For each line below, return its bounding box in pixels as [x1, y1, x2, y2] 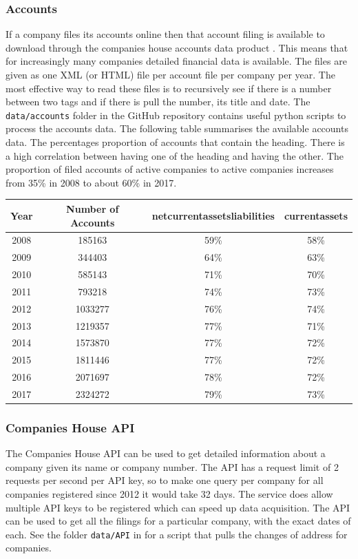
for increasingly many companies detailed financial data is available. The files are [6, 54, 347, 68]
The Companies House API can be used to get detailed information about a [6, 446, 326, 461]
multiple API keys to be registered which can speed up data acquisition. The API [6, 500, 350, 514]
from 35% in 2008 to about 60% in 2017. [6, 175, 177, 189]
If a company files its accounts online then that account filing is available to [6, 27, 325, 41]
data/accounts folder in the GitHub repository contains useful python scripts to [6, 107, 346, 122]
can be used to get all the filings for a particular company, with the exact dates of [6, 514, 351, 528]
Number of [66, 201, 119, 215]
